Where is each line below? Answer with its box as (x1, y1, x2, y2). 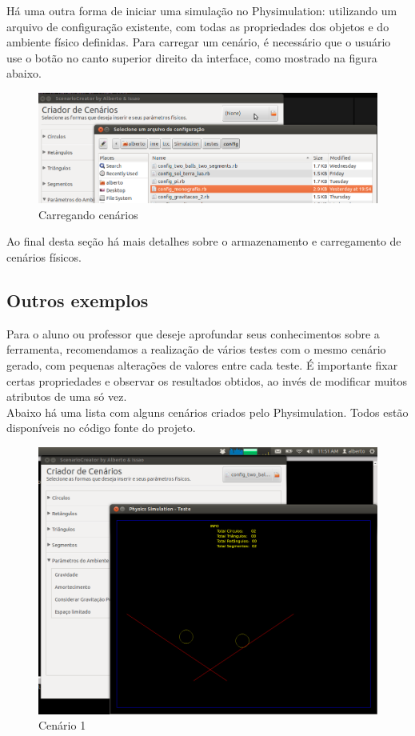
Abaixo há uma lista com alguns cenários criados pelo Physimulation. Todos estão (6, 403, 409, 420)
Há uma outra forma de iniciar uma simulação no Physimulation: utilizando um (6, 2, 397, 18)
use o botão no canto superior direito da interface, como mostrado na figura (6, 49, 377, 66)
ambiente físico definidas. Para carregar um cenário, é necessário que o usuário (6, 34, 391, 50)
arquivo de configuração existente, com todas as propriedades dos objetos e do (6, 18, 389, 34)
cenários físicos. (6, 249, 82, 265)
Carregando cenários (38, 206, 138, 222)
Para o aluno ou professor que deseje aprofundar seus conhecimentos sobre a (6, 325, 380, 342)
